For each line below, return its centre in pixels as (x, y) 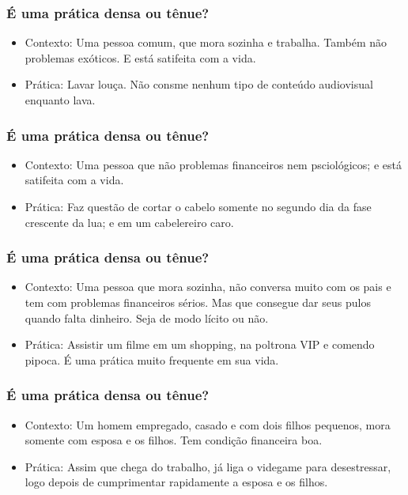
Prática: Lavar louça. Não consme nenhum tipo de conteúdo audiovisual (199, 84)
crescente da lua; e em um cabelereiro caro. (129, 222)
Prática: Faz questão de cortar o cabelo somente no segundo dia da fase (198, 206)
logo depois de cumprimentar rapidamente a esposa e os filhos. (176, 482)
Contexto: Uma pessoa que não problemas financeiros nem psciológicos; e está (213, 164)
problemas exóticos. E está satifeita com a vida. (140, 57)
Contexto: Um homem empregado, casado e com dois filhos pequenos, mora (208, 424)
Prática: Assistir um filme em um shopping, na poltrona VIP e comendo (200, 344)
